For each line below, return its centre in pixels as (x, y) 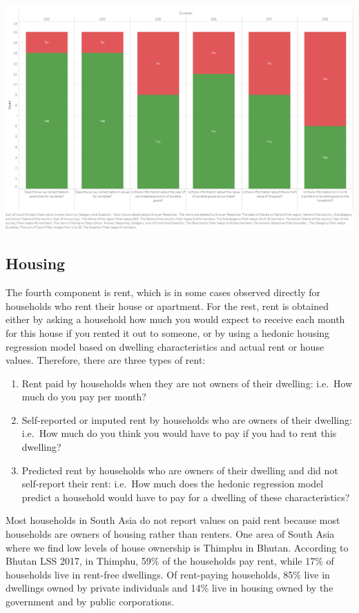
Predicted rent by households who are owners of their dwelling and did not (180, 470)
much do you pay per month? (84, 397)
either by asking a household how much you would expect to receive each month (175, 319)
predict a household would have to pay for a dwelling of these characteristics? (186, 497)
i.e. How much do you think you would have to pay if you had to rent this (179, 433)
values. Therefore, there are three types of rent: (106, 360)
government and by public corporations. (90, 601)
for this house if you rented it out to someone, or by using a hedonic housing (168, 332)
